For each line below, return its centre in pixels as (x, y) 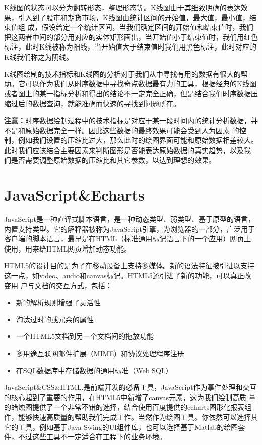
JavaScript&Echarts (74, 195)
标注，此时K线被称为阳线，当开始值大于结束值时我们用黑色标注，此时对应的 (130, 47)
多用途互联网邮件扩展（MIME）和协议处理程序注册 (100, 353)
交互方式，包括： (84, 285)
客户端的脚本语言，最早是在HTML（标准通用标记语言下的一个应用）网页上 (128, 239)
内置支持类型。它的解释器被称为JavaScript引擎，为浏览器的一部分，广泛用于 (130, 229)
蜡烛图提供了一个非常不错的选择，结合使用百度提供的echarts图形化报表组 (131, 407)
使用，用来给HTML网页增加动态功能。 (68, 248)
